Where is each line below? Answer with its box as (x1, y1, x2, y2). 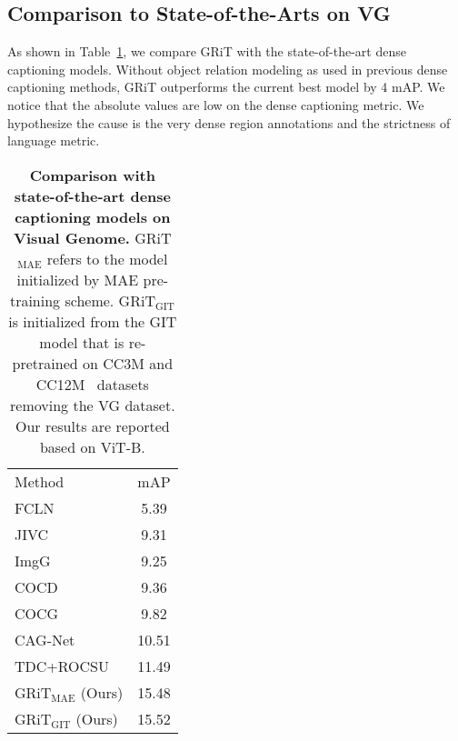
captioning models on (15, 205, 171, 227)
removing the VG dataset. (10, 394, 175, 416)
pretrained (12, 352, 78, 374)
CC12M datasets (35, 373, 149, 395)
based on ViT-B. (39, 436, 145, 457)
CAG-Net (15, 628, 75, 650)
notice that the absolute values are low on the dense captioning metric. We (7, 95, 424, 114)
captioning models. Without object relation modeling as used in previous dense (7, 59, 448, 78)
